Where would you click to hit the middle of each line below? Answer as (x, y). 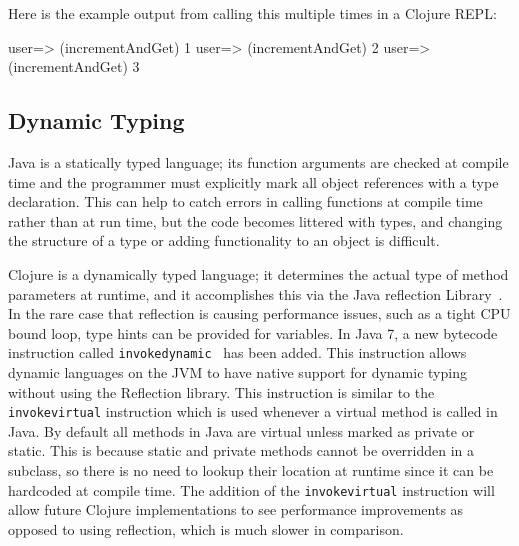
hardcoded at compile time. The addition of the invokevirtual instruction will (251, 489)
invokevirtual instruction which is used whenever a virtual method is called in (253, 411)
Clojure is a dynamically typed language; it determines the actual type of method (258, 273)
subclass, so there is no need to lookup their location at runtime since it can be (251, 470)
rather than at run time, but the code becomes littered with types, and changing (255, 220)
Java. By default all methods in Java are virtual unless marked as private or (241, 430)
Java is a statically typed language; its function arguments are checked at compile (258, 161)
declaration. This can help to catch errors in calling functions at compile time (245, 201)
